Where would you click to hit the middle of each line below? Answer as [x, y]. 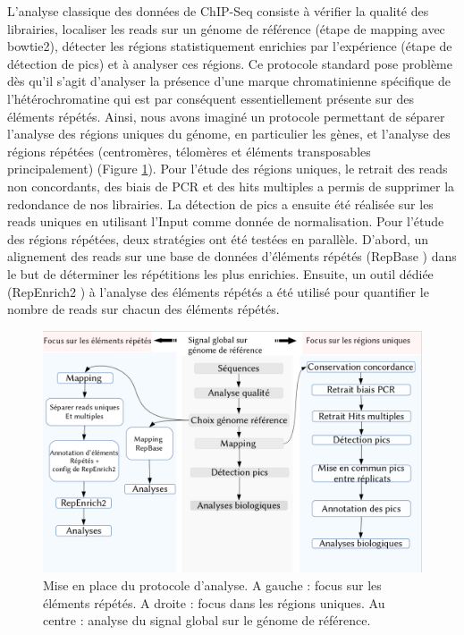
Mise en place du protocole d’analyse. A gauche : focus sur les [212, 585]
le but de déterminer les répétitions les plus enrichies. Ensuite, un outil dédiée [220, 273]
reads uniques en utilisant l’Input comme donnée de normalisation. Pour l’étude [226, 221]
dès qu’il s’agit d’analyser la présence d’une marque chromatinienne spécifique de [229, 81]
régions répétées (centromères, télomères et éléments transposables [189, 151]
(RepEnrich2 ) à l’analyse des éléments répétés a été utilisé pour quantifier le [218, 291]
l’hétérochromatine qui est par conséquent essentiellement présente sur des [211, 98]
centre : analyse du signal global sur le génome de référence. [207, 620]
